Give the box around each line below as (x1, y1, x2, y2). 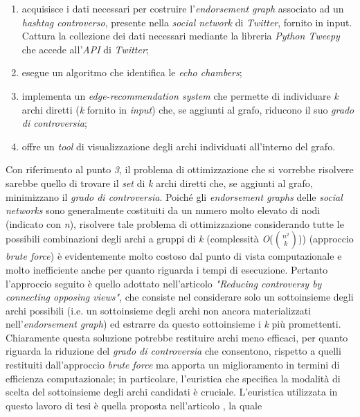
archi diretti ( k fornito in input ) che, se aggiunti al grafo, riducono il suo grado (21, 102, 354, 116)
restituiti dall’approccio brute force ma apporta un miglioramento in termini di (6, 357, 340, 372)
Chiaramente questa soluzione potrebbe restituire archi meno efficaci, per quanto (6, 330, 348, 344)
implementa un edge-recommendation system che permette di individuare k (21, 88, 339, 103)
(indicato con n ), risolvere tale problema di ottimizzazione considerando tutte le (6, 216, 344, 231)
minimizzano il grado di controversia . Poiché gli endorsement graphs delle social (6, 189, 343, 204)
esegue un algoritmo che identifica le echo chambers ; (21, 65, 242, 80)
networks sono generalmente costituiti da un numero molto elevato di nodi (6, 203, 321, 218)
